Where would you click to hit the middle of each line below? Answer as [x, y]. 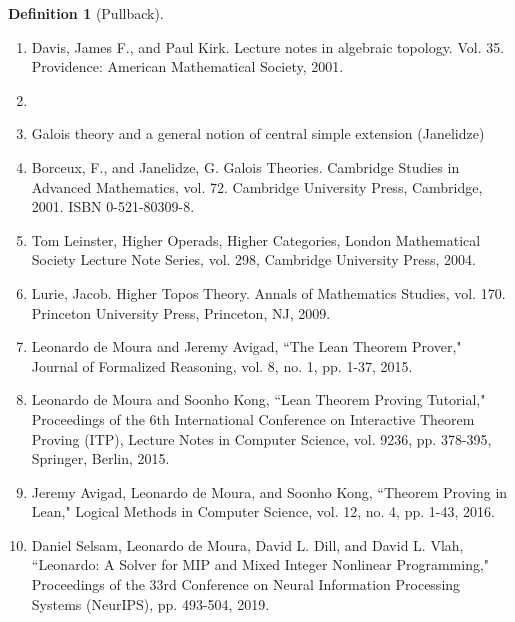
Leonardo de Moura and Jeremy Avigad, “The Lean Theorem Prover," [246, 346]
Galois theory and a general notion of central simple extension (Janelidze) [258, 133]
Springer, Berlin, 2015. [100, 458]
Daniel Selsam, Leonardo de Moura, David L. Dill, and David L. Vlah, [247, 544]
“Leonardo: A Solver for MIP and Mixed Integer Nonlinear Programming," [260, 564]
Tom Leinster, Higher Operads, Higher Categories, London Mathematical [256, 239]
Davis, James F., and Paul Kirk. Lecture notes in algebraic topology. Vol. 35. [268, 46]
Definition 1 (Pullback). [86, 13]
